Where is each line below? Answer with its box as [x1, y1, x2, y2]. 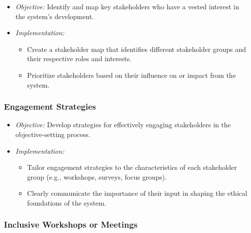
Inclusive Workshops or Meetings [4, 218, 138, 231]
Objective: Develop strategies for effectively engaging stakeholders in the [15, 119, 231, 130]
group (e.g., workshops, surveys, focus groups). [27, 171, 167, 182]
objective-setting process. [15, 129, 90, 139]
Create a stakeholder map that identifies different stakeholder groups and [27, 44, 246, 54]
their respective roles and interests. [27, 53, 132, 64]
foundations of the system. [27, 197, 106, 208]
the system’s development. [15, 11, 94, 21]
